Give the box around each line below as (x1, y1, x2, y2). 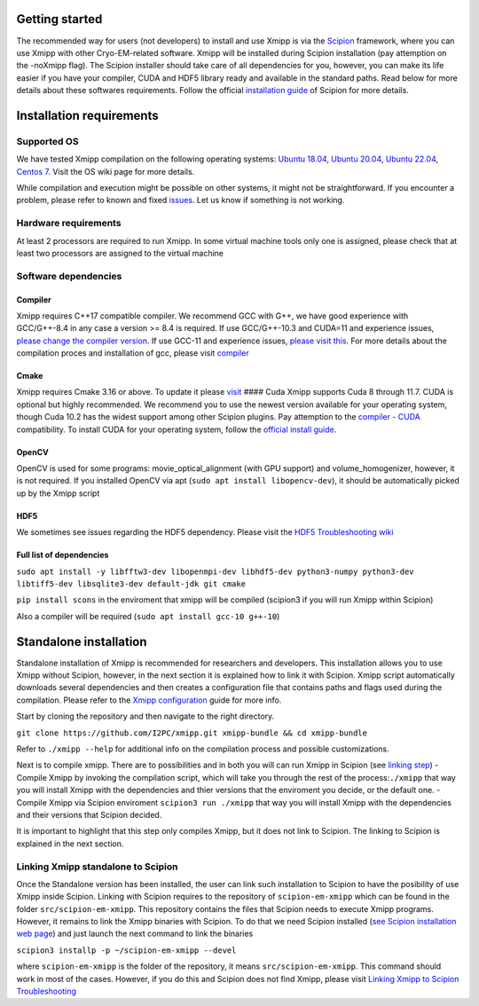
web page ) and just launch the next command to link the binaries (16, 928, 254, 939)
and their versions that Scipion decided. (16, 809, 162, 820)
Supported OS (16, 135, 79, 147)
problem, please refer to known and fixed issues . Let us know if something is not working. (16, 195, 345, 206)
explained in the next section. (16, 838, 124, 849)
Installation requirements (16, 107, 159, 123)
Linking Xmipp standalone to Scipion (16, 861, 178, 873)
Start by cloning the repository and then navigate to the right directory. (16, 711, 275, 722)
